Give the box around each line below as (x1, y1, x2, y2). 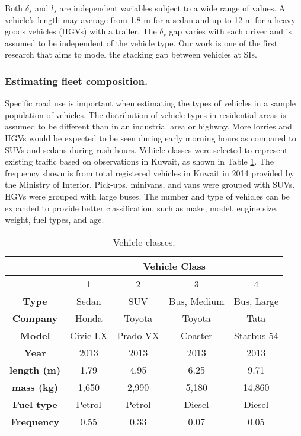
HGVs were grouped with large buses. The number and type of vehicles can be (5, 189, 290, 202)
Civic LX (70, 328, 108, 342)
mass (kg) (11, 380, 59, 394)
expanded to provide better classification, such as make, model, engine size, (5, 201, 278, 214)
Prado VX (117, 328, 159, 342)
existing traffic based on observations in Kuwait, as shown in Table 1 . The (5, 155, 274, 168)
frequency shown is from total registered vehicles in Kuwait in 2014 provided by (5, 166, 294, 179)
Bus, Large (233, 293, 279, 308)
